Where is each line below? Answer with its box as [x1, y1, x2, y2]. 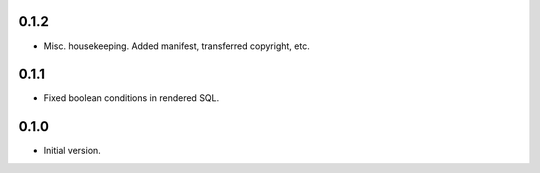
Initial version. [43, 145, 102, 157]
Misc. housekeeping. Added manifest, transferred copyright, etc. [43, 40, 310, 52]
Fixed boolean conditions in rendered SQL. [43, 92, 220, 104]
